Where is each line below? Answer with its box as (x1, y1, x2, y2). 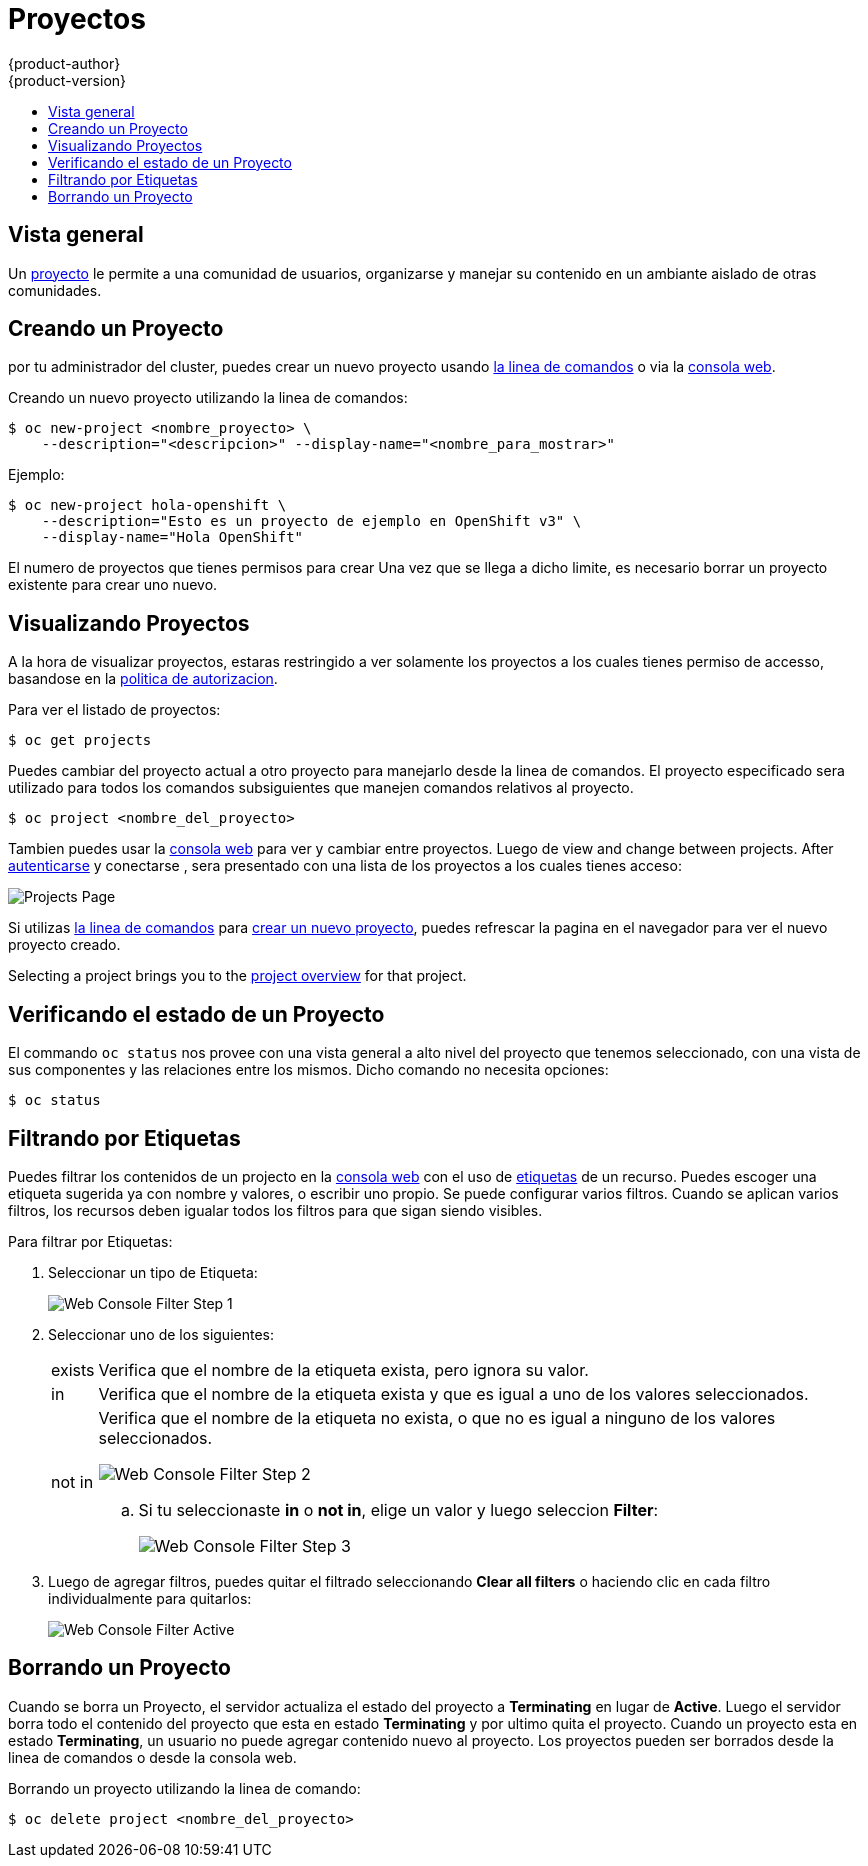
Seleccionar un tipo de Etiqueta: (48, 1263, 258, 1281)
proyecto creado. (8, 936, 121, 954)
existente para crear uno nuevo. (8, 576, 218, 594)
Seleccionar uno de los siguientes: (48, 1325, 274, 1343)
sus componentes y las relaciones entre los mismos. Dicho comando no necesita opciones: (8, 1061, 609, 1079)
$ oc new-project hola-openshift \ (8, 497, 287, 514)
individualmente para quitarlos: (48, 1589, 252, 1607)
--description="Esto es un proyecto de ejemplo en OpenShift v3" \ (41, 513, 582, 530)
